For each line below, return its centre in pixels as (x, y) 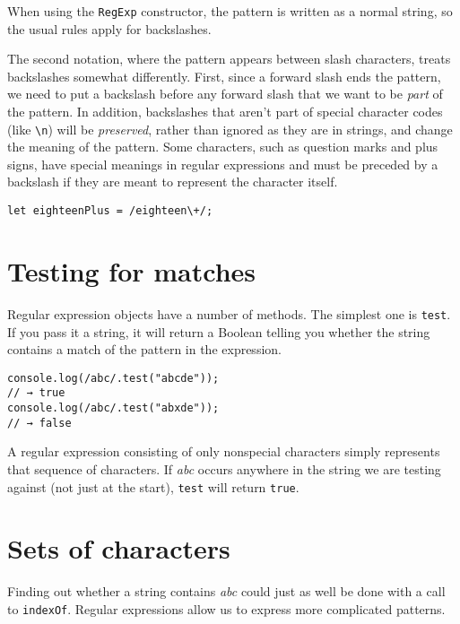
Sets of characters (119, 548)
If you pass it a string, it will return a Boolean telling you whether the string (219, 331)
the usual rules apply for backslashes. (109, 28)
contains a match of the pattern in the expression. (144, 349)
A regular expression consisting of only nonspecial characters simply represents (224, 451)
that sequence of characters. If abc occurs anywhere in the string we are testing (224, 468)
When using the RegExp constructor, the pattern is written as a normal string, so (230, 11)
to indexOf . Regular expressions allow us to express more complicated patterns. (226, 608)
